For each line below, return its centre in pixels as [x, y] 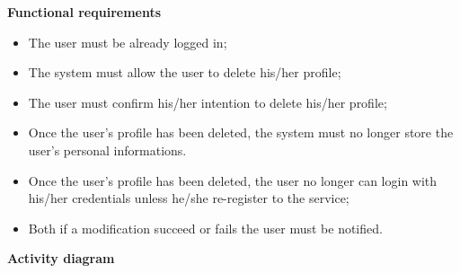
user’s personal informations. [107, 150]
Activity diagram [61, 258]
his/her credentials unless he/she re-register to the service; [189, 198]
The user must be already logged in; [128, 42]
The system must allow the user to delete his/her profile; [185, 72]
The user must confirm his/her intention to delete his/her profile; [208, 102]
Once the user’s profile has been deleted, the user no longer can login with [233, 180]
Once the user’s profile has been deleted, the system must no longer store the [241, 132]
